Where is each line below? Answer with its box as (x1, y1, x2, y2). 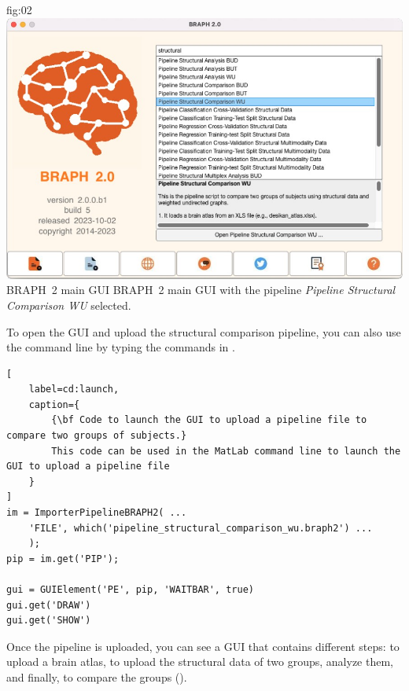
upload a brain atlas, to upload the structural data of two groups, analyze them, (6, 653, 393, 670)
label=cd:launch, (28, 384, 120, 395)
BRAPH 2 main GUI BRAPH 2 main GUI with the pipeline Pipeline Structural (6, 281, 396, 298)
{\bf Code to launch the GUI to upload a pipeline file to (51, 414, 367, 426)
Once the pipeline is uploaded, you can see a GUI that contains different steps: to (6, 638, 400, 654)
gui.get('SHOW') (6, 615, 91, 627)
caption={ (28, 399, 80, 410)
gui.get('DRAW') (6, 599, 91, 611)
